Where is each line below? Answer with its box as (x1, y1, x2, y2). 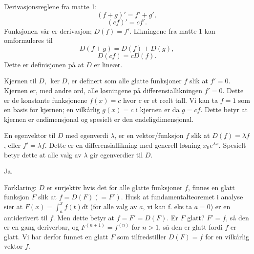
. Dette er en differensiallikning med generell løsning (44, 139, 201, 150)
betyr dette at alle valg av (4, 149, 82, 159)
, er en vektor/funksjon (114, 130, 184, 140)
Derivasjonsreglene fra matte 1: (4, 1, 97, 11)
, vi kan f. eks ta (143, 201, 192, 211)
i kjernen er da (135, 104, 180, 115)
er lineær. (94, 59, 123, 69)
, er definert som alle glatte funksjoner (67, 76, 182, 86)
